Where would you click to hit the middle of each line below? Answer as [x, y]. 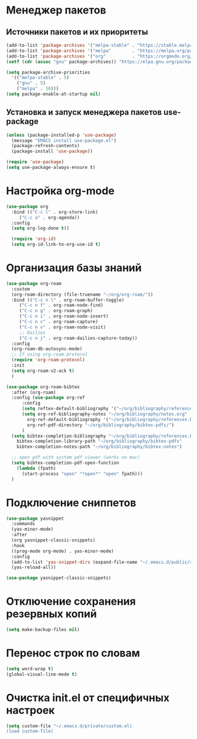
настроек [30, 710]
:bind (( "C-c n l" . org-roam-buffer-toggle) [68, 300]
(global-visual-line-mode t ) [42, 674]
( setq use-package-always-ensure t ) [51, 168]
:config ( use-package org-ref [48, 398]
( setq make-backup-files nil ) [43, 630]
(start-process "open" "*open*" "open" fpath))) [82, 474]
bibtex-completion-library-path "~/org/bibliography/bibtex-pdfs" [99, 441]
